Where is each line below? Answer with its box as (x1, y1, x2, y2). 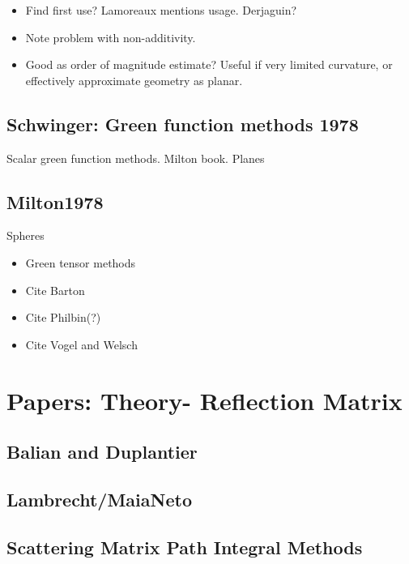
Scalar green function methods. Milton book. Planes (6, 149, 265, 166)
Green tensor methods (25, 254, 136, 271)
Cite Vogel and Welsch (25, 335, 138, 352)
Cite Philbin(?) (25, 309, 101, 326)
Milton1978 (6, 189, 104, 214)
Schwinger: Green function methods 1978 (6, 111, 359, 136)
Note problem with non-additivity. (25, 28, 196, 45)
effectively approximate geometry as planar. (25, 71, 243, 88)
